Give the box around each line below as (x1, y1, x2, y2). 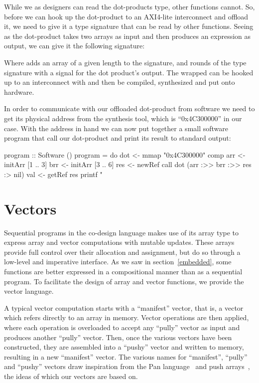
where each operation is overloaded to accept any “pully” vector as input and (4, 322, 240, 332)
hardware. (4, 86, 34, 97)
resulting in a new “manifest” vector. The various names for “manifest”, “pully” (4, 351, 248, 362)
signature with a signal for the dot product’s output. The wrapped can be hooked (4, 67, 254, 77)
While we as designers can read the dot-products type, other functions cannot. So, (4, 1, 255, 11)
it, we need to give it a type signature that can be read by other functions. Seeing (4, 21, 254, 31)
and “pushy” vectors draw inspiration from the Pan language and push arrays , (4, 361, 250, 372)
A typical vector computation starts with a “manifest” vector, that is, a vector (4, 302, 244, 313)
